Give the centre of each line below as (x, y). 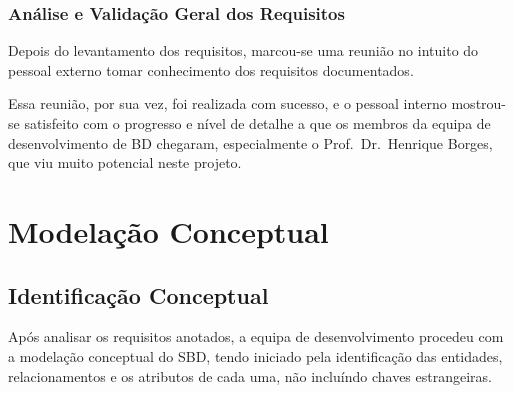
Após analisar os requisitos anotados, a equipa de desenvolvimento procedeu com (256, 336)
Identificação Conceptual (138, 294)
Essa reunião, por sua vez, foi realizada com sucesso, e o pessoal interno (227, 103)
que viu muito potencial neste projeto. (125, 162)
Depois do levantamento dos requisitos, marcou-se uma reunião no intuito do (243, 50)
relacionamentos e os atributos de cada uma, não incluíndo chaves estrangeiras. (250, 375)
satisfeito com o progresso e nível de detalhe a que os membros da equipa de (257, 123)
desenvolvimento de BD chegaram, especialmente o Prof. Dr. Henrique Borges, (250, 142)
